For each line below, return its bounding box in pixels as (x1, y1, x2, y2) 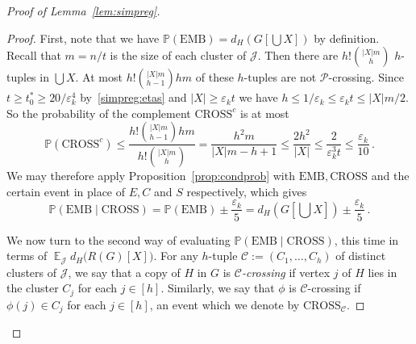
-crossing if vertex (241, 263, 331, 280)
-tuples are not (243, 69, 317, 86)
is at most (240, 104, 289, 121)
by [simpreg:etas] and (80, 89, 187, 106)
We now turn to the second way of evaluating (6, 231, 231, 248)
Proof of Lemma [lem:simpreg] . (6, 2, 160, 19)
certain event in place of (6, 182, 126, 199)
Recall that (6, 47, 61, 64)
